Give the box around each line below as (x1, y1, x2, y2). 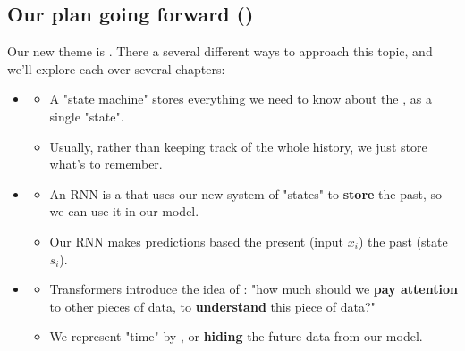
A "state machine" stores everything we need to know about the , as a (49, 89, 432, 108)
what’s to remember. (49, 155, 163, 173)
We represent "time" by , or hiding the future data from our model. (49, 327, 423, 346)
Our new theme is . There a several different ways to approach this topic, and (7, 42, 433, 61)
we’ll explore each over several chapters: (7, 59, 225, 78)
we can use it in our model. (49, 202, 199, 221)
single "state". (49, 106, 124, 125)
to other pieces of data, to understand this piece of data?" (49, 297, 376, 315)
